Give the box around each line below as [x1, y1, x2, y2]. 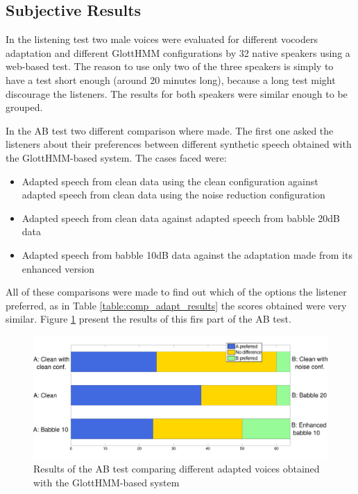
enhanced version [22, 261, 95, 275]
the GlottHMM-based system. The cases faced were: [6, 150, 227, 164]
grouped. [6, 100, 43, 114]
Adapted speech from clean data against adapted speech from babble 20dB [22, 210, 341, 225]
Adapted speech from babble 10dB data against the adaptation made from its [22, 247, 352, 262]
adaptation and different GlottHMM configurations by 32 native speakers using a [6, 45, 350, 60]
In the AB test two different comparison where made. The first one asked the [6, 123, 334, 137]
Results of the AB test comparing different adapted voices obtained [33, 461, 320, 476]
